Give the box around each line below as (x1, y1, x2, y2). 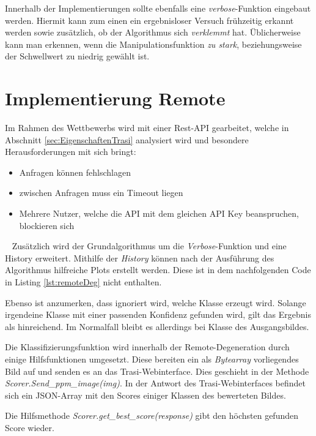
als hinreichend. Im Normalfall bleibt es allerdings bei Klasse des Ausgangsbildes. (5, 320, 309, 333)
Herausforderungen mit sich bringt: (5, 145, 136, 158)
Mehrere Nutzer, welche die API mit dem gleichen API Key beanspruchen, (19, 207, 299, 220)
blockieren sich (19, 219, 75, 231)
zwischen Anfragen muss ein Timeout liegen (19, 186, 183, 199)
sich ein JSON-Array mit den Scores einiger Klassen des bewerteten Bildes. (5, 388, 286, 401)
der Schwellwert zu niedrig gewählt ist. (5, 50, 150, 62)
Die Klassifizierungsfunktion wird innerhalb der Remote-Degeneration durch (5, 340, 290, 353)
